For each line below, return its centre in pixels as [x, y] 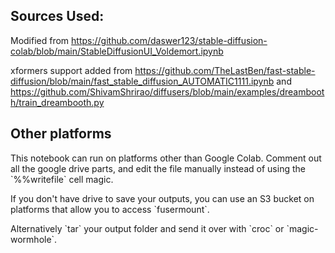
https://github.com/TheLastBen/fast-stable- [225, 70]
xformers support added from [71, 70]
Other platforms [61, 134]
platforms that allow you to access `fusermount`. [110, 209]
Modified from [40, 40]
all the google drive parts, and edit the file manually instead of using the [158, 168]
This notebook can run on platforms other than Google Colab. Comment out [166, 158]
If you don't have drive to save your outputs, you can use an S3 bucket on [162, 198]
